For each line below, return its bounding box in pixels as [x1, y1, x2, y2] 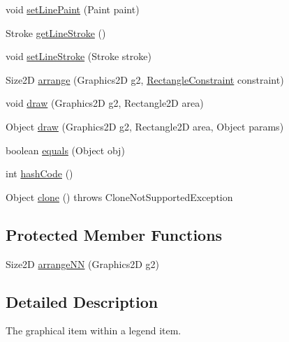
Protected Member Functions [6, 223, 223, 245]
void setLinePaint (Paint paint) [6, 2, 140, 16]
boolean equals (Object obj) [6, 142, 125, 157]
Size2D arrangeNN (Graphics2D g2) [6, 256, 160, 271]
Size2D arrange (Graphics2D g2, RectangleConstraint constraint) [6, 72, 284, 87]
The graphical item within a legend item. [6, 323, 181, 338]
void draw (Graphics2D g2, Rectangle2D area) [6, 96, 204, 110]
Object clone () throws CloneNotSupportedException [6, 189, 233, 204]
